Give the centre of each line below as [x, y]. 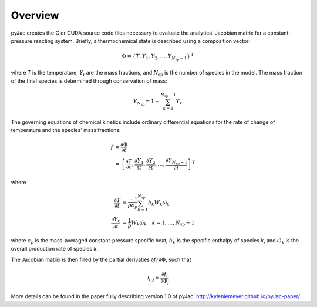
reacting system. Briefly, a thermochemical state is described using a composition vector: [142, 41]
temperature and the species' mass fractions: [66, 130]
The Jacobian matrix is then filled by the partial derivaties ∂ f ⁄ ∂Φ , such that [101, 259]
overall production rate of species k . [55, 249]
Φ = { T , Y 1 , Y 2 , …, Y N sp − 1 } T [158, 57]
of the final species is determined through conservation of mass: [89, 81]
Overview [35, 15]
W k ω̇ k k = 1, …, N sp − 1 [163, 223]
